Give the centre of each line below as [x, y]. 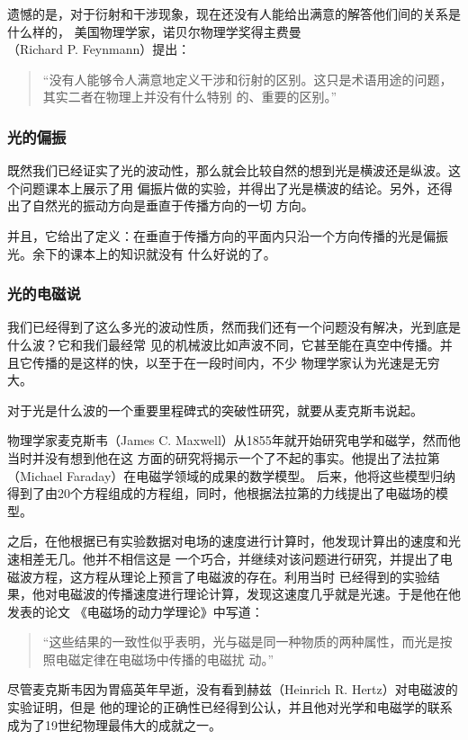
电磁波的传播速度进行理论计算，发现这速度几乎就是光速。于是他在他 [259, 594]
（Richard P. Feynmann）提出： [99, 49]
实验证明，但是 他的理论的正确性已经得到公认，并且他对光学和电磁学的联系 [230, 707]
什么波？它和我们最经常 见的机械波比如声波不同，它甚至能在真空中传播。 [224, 344]
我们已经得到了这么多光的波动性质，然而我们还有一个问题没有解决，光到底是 [234, 327]
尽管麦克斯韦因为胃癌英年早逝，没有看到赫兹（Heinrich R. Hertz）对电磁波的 [233, 689]
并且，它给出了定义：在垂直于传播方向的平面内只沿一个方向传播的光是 [215, 235]
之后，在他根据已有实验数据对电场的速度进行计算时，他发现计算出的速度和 [228, 541]
